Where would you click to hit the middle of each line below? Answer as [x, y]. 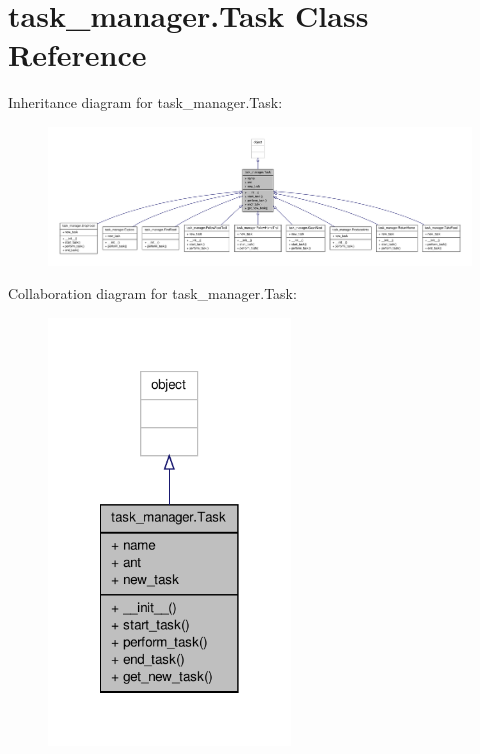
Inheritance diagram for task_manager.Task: [145, 102]
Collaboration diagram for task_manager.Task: [152, 293]
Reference [77, 54]
